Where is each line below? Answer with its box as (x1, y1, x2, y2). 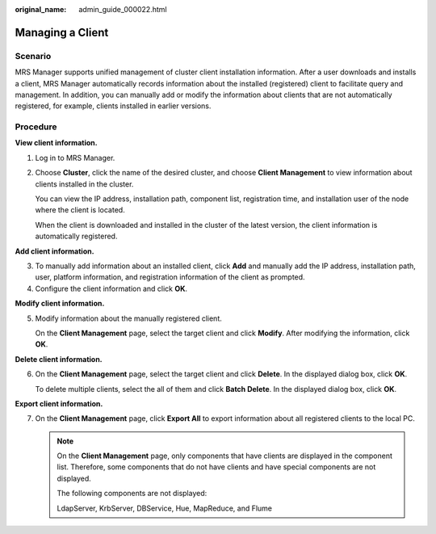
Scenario (15, 50, 52, 61)
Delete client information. (15, 354, 103, 364)
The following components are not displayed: (57, 489, 208, 498)
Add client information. (15, 246, 94, 256)
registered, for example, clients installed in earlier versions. (15, 101, 212, 111)
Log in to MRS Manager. (35, 153, 115, 162)
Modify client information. (15, 299, 105, 309)
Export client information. (15, 398, 103, 408)
